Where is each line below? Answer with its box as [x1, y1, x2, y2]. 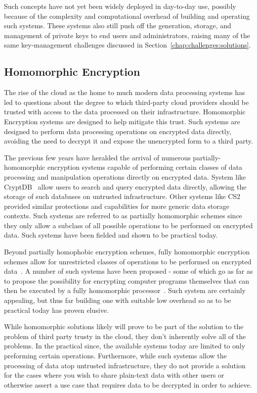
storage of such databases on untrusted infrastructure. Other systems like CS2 [4, 191, 241, 201]
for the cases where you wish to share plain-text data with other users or [4, 370, 224, 380]
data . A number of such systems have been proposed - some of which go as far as [4, 266, 253, 276]
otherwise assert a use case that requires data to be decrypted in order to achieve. [4, 379, 252, 390]
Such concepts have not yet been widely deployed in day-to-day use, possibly [4, 1, 236, 11]
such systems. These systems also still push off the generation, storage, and [4, 20, 231, 31]
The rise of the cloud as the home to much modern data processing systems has [4, 87, 245, 98]
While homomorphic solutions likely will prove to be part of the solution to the [4, 321, 244, 332]
